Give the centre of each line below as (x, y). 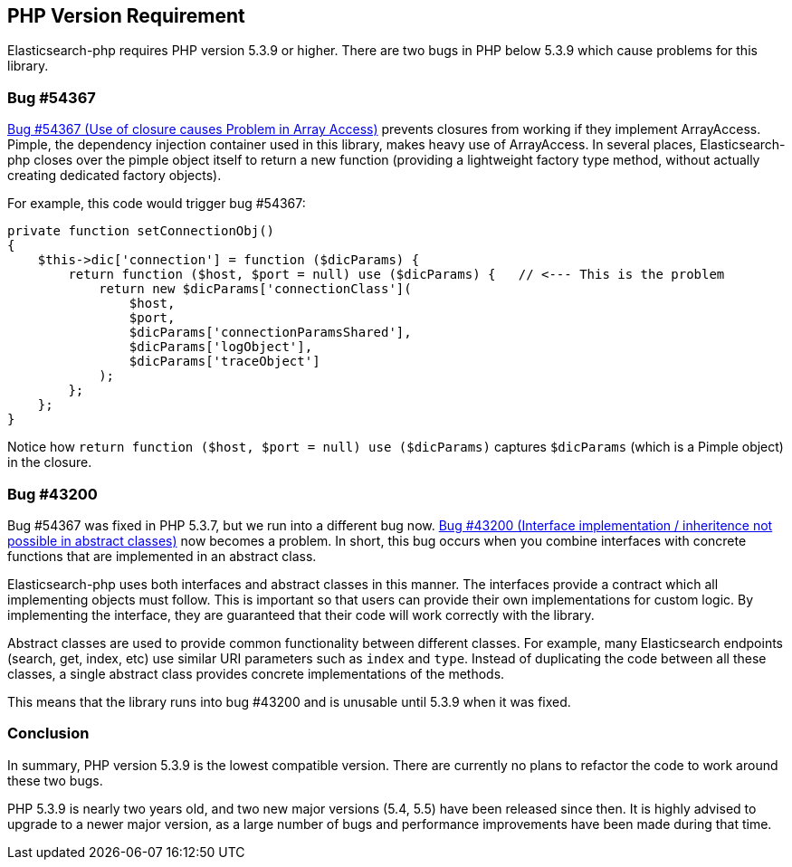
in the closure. (50, 462)
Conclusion (48, 734)
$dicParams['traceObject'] (224, 362)
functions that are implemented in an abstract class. (162, 556)
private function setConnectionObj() (141, 231)
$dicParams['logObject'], (221, 347)
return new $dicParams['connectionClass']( (255, 289)
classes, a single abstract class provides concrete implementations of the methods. (256, 673)
